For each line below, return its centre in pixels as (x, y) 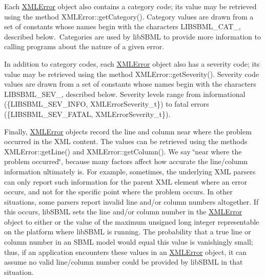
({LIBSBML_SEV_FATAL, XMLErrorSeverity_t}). (87, 114)
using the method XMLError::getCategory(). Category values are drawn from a (129, 16)
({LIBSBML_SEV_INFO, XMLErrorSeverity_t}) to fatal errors (107, 104)
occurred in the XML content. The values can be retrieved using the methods (126, 141)
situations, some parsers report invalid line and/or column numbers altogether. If (131, 201)
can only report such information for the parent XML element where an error (126, 181)
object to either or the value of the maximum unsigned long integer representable (132, 221)
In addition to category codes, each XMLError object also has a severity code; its (132, 63)
